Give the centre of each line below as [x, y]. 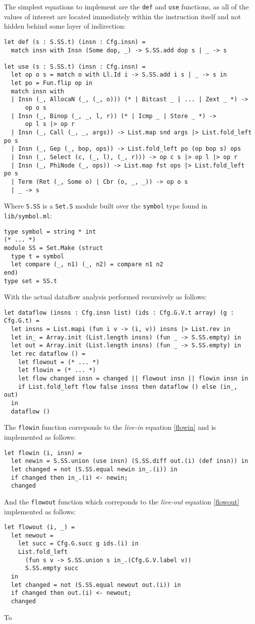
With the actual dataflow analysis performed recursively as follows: [106, 297]
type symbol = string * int [50, 231]
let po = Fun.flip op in [52, 83]
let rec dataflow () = [48, 354]
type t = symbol [38, 256]
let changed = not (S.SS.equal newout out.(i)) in [96, 585]
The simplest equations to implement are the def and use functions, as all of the [127, 6]
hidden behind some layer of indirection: [65, 26]
